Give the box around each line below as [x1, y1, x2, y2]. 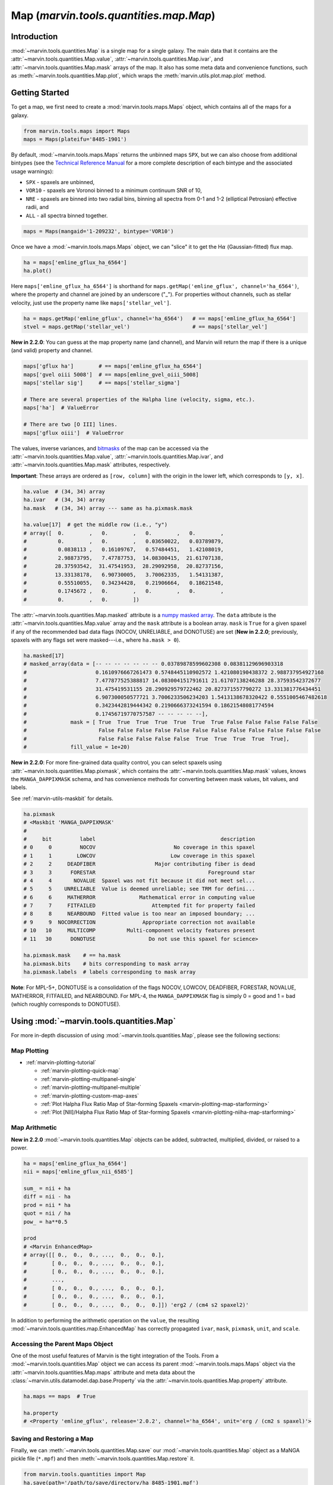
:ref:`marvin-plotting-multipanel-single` [40, 1075, 137, 1082]
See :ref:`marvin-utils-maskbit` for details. [11, 795, 114, 802]
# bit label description [23, 835, 255, 842]
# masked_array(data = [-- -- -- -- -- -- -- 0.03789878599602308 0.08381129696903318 [23, 661, 284, 668]
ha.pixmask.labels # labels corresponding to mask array [23, 969, 196, 975]
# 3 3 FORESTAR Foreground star [23, 869, 255, 876]
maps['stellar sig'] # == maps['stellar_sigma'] [23, 380, 180, 386]
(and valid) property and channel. [11, 347, 93, 354]
